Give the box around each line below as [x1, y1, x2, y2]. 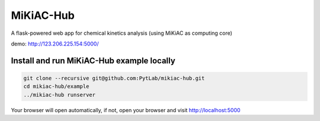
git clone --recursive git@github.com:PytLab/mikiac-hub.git [23, 74, 205, 81]
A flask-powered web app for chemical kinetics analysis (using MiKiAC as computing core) [11, 30, 232, 37]
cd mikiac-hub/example [23, 83, 89, 90]
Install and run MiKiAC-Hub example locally [11, 55, 176, 66]
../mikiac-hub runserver [23, 91, 96, 98]
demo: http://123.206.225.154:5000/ [11, 40, 99, 47]
